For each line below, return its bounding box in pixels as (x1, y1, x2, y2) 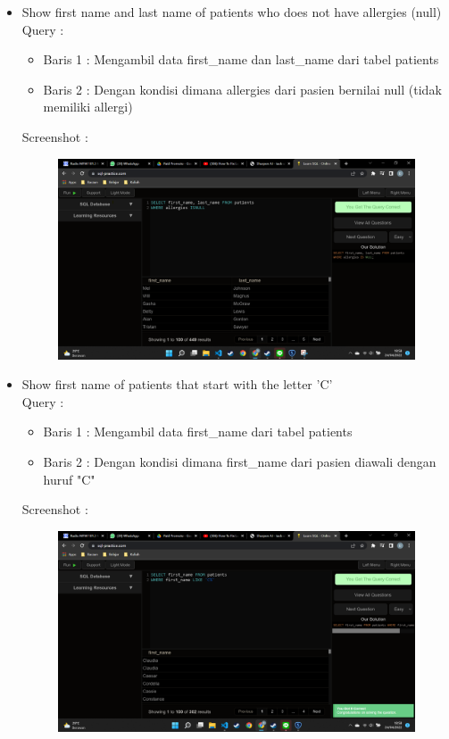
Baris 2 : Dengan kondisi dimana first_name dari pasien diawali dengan (43, 453, 437, 471)
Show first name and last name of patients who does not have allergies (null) (21, 3, 442, 21)
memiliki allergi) (43, 97, 133, 116)
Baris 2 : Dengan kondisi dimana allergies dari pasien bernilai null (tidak (43, 79, 442, 98)
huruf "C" (43, 469, 96, 488)
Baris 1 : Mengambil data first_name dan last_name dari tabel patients (43, 50, 439, 69)
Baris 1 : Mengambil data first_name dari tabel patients (43, 422, 353, 441)
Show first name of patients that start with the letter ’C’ (21, 375, 333, 394)
